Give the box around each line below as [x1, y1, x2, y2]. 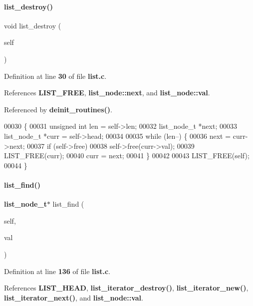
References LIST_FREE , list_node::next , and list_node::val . [4, 87, 210, 98]
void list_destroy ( [4, 20, 61, 30]
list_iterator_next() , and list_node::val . [4, 292, 143, 303]
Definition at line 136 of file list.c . [4, 266, 111, 276]
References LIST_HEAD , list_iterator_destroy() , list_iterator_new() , [4, 283, 249, 293]
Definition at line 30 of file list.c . [4, 70, 107, 81]
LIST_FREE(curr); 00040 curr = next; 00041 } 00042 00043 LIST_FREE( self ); [4, 150, 250, 161]
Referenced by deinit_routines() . [4, 104, 112, 114]
